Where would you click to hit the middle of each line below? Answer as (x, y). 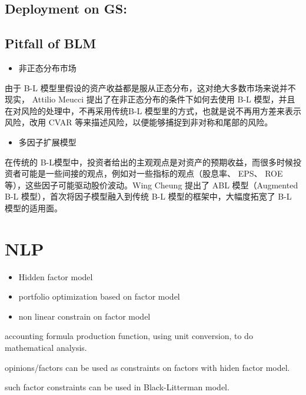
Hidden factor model (56, 276)
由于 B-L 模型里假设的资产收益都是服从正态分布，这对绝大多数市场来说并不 (150, 87)
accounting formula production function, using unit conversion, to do (129, 336)
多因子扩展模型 (47, 142)
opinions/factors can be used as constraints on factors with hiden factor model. (147, 367)
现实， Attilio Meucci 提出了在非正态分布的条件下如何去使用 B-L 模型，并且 (150, 99)
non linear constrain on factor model (84, 316)
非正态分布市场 (47, 67)
